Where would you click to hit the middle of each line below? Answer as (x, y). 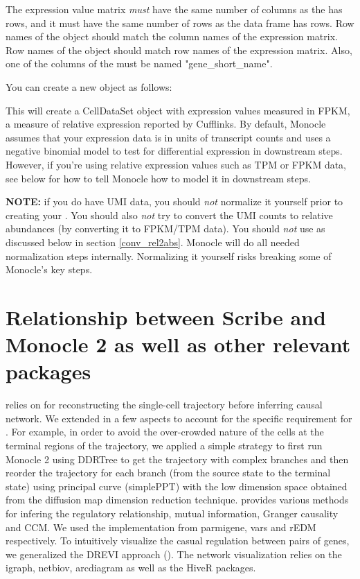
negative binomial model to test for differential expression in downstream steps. (174, 151)
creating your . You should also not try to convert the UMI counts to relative (169, 215)
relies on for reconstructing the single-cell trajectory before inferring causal (164, 405)
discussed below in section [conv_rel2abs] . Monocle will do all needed (153, 242)
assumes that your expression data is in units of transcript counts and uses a (168, 137)
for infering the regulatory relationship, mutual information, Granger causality (172, 513)
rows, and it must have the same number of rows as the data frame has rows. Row (180, 23)
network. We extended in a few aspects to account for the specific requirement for (179, 418)
